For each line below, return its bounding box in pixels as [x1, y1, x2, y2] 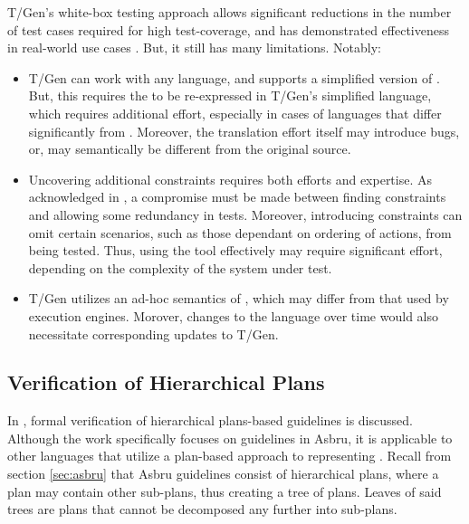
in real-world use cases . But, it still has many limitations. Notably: [7, 38, 381, 57]
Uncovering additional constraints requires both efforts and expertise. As [28, 169, 433, 188]
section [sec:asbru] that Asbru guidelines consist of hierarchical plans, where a [7, 464, 439, 483]
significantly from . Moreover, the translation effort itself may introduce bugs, [28, 121, 460, 140]
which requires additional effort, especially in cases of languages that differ [28, 103, 442, 122]
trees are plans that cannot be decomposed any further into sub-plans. [7, 500, 397, 519]
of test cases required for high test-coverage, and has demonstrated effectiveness [7, 20, 450, 39]
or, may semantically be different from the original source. [28, 139, 351, 158]
